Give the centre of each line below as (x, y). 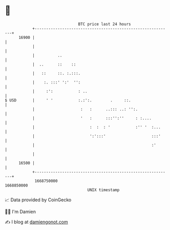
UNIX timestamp (103, 190)
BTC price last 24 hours (104, 24)
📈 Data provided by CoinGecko (38, 200)
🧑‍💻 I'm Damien (20, 212)
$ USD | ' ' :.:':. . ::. (68, 100)
